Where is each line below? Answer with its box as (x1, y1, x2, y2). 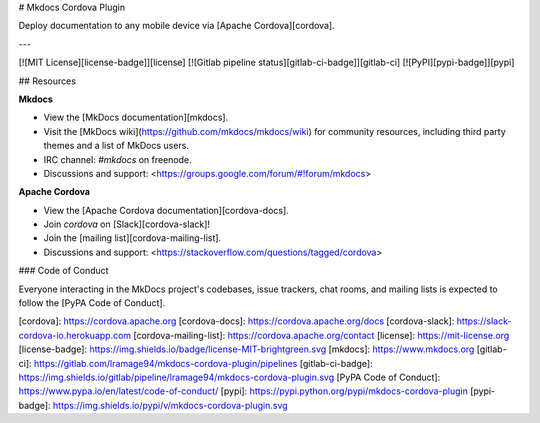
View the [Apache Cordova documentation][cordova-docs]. (43, 204, 289, 216)
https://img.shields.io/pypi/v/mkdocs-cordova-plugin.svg (52, 399, 289, 411)
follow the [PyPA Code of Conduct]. (18, 297, 166, 309)
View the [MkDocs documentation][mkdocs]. (43, 111, 229, 124)
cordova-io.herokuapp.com (18, 329, 132, 341)
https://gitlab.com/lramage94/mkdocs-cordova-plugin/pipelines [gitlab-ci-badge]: (33, 357, 374, 369)
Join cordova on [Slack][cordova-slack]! (43, 218, 210, 230)
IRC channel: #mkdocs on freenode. (43, 153, 192, 165)
